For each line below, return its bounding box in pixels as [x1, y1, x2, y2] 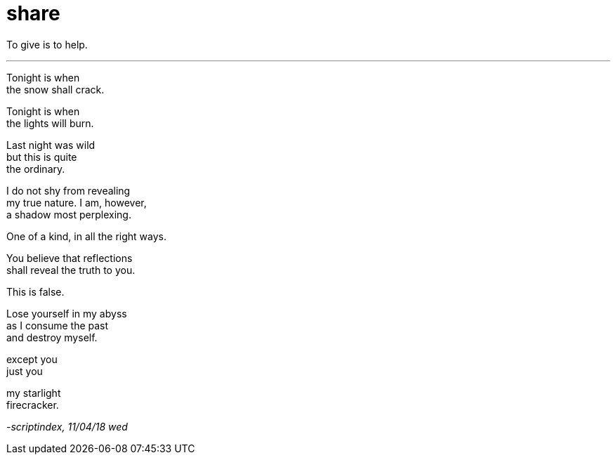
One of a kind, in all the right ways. [6, 230, 166, 242]
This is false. [6, 285, 65, 298]
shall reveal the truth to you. [6, 263, 136, 276]
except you [6, 353, 58, 365]
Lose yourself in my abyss [6, 307, 127, 320]
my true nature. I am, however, [6, 196, 147, 209]
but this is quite [6, 150, 77, 163]
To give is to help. [6, 38, 88, 51]
